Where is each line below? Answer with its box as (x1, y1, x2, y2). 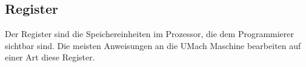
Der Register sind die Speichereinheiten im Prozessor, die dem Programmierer (5, 28, 294, 40)
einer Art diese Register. (5, 51, 95, 63)
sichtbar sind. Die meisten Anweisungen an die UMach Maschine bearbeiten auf (5, 39, 301, 51)
